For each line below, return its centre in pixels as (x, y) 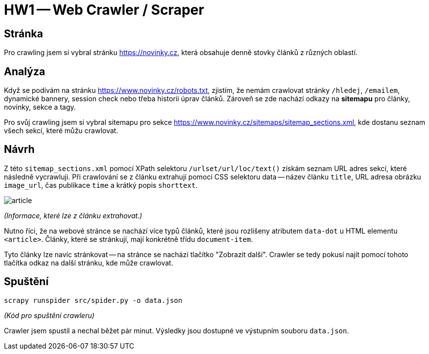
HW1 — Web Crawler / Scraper (104, 10)
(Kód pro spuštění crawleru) (49, 315)
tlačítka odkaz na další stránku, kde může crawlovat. (89, 263)
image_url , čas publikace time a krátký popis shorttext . (101, 185)
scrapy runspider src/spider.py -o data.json (93, 300)
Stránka (24, 33)
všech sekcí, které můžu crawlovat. (61, 131)
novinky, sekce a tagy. (40, 107)
